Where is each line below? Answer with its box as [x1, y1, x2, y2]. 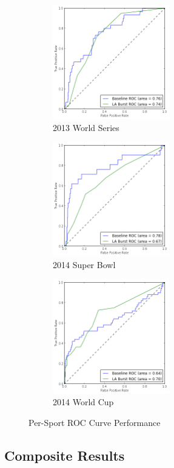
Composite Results [4, 445, 125, 464]
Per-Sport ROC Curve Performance [28, 416, 161, 428]
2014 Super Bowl [53, 258, 116, 271]
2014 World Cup [53, 395, 114, 408]
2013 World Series [53, 121, 119, 133]
